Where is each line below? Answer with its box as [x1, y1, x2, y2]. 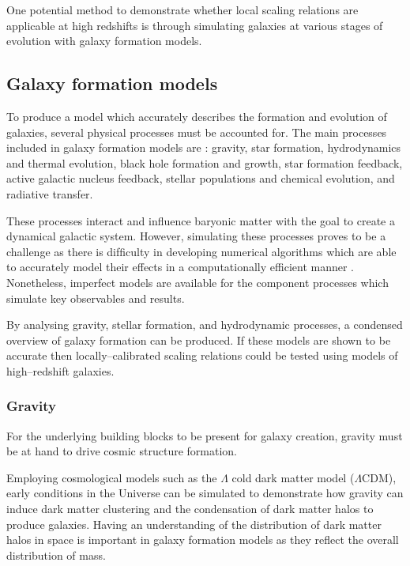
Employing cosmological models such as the [6, 469, 217, 485]
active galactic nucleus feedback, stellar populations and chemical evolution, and [6, 170, 395, 187]
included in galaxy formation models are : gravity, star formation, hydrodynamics [6, 139, 401, 156]
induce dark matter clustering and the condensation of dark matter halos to [6, 500, 374, 517]
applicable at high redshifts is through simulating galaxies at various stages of [6, 17, 383, 33]
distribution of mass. [6, 546, 106, 563]
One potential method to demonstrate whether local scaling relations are [6, 2, 359, 17]
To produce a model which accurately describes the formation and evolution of [6, 108, 387, 124]
